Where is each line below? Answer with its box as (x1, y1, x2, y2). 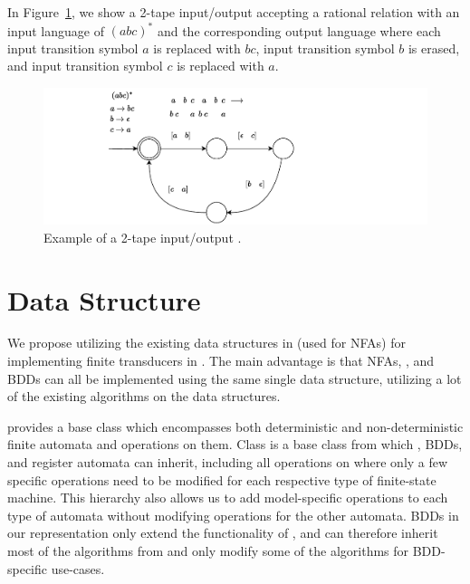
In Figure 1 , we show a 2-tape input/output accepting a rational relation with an (7, 3, 460, 21)
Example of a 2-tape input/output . (43, 227, 242, 246)
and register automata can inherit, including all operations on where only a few (7, 453, 448, 472)
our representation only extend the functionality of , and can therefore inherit (7, 523, 438, 542)
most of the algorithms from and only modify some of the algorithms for (7, 541, 409, 560)
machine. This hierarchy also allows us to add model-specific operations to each (7, 488, 448, 507)
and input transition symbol (7, 56, 163, 75)
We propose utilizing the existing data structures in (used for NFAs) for (7, 333, 406, 352)
